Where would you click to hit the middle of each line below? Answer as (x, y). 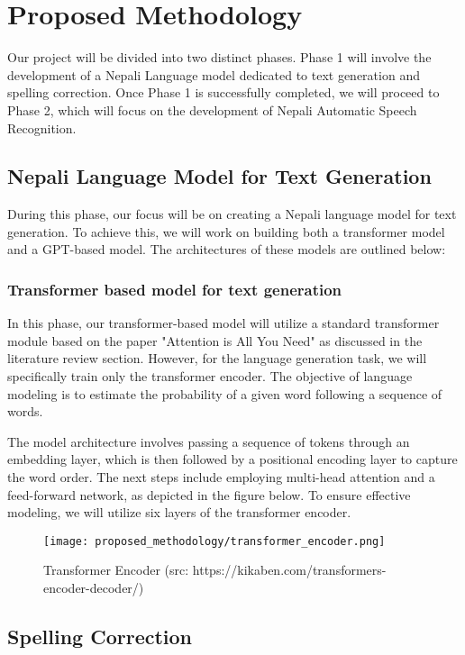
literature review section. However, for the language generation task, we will (217, 358)
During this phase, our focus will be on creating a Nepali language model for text (232, 214)
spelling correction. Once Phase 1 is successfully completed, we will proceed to (223, 92)
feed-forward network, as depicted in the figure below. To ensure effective (209, 494)
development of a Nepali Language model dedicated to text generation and (214, 74)
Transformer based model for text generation (175, 289)
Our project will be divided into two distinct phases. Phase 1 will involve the (219, 57)
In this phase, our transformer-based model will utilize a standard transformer (223, 323)
